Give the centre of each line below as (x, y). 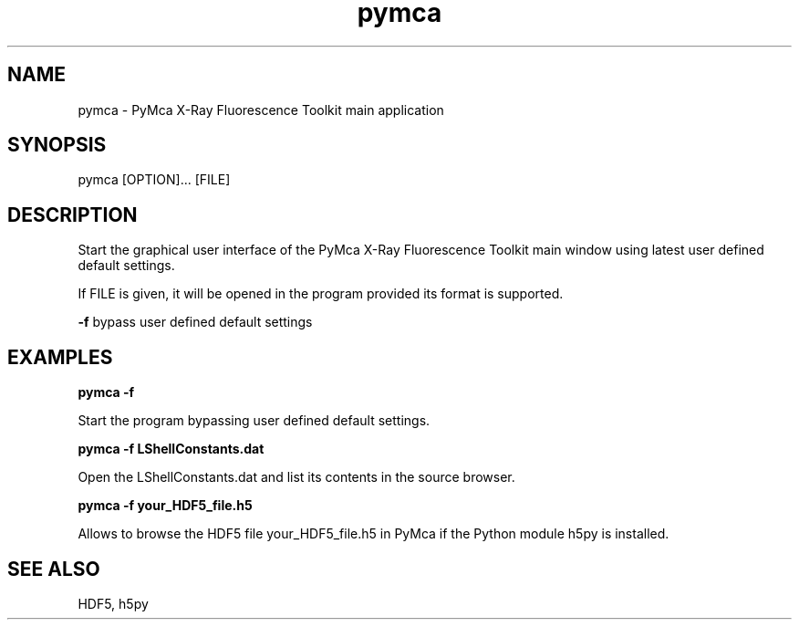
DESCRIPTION (73, 214)
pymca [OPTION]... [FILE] (154, 180)
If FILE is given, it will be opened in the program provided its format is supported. (321, 294)
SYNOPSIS (57, 145)
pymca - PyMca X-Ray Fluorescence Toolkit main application (261, 110)
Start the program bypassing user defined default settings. (254, 421)
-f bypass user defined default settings (195, 322)
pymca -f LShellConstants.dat (171, 449)
